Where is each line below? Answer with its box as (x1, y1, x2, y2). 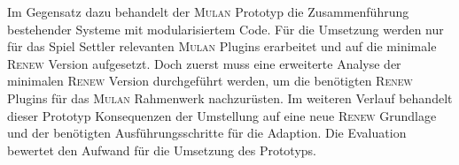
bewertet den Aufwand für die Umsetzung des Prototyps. (7, 140, 316, 159)
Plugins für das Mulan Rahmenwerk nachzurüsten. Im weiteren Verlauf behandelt (7, 88, 453, 107)
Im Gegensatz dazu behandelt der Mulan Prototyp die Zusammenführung (7, 3, 409, 20)
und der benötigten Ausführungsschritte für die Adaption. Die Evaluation (7, 124, 407, 142)
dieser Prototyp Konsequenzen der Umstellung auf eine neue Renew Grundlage (7, 106, 437, 124)
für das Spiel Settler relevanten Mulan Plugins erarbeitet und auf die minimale (7, 37, 437, 56)
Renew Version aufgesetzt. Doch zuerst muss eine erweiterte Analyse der (7, 54, 401, 72)
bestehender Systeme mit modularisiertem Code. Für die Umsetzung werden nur (7, 19, 444, 38)
